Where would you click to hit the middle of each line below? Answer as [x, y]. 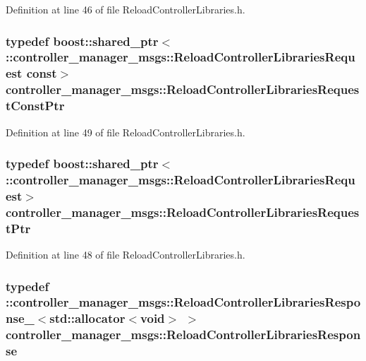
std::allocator [87, 318]
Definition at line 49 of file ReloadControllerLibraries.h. [126, 132]
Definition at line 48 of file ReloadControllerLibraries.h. [126, 254]
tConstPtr [35, 106]
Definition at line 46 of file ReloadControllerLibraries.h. [126, 9]
